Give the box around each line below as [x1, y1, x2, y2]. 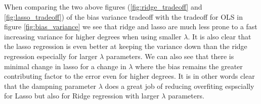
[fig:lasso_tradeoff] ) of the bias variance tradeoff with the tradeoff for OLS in [4, 11, 243, 22]
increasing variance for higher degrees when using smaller [4, 31, 182, 41]
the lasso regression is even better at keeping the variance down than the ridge [4, 41, 247, 51]
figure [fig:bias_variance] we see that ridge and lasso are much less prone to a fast [4, 21, 257, 32]
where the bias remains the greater [135, 61, 243, 71]
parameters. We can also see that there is [106, 50, 234, 61]
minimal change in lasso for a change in [4, 61, 126, 71]
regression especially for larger [4, 50, 98, 61]
